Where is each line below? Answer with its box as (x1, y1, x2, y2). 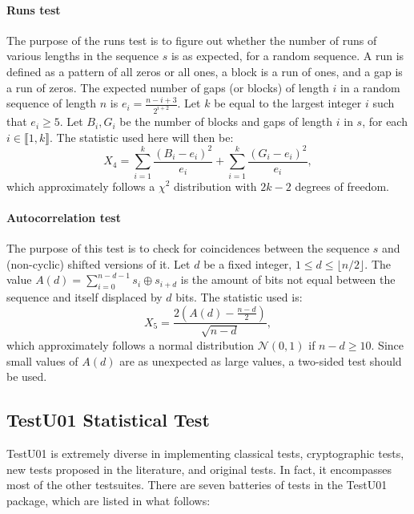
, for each (362, 113, 408, 130)
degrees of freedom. (295, 177, 389, 194)
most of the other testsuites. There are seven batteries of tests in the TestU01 (6, 476, 388, 493)
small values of (6, 352, 78, 369)
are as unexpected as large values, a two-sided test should (119, 352, 402, 369)
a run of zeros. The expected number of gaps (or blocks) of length (6, 79, 329, 95)
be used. (6, 368, 47, 385)
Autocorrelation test (6, 208, 121, 225)
